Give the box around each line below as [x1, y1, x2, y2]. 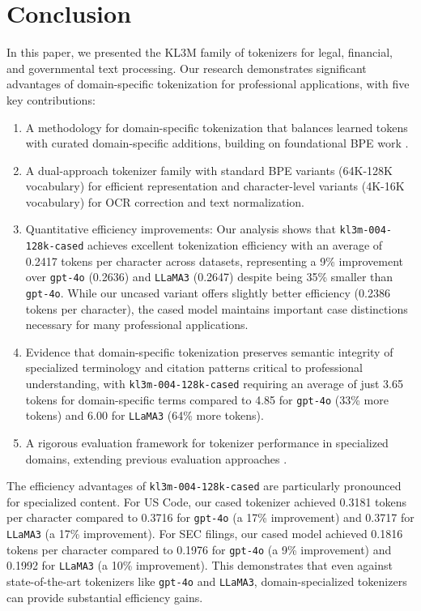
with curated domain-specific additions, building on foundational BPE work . [25, 135, 409, 152]
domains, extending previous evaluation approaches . [25, 450, 287, 467]
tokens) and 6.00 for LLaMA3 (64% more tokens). [25, 407, 264, 424]
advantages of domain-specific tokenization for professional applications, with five [6, 75, 410, 92]
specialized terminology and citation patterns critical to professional [25, 359, 364, 376]
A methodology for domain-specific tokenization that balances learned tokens [25, 118, 408, 135]
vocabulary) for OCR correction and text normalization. [25, 193, 304, 210]
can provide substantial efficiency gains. [6, 588, 203, 605]
